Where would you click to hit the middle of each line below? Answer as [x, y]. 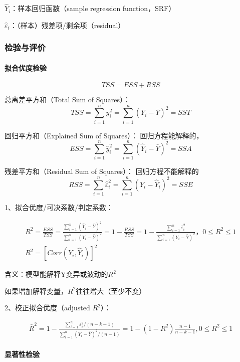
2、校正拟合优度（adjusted [47, 308]
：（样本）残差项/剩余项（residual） [67, 25]
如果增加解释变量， [36, 291]
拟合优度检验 [26, 67]
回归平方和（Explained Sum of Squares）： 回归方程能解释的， [104, 135]
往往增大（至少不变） [111, 291]
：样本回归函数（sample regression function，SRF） [93, 8]
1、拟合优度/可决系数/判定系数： [59, 207]
